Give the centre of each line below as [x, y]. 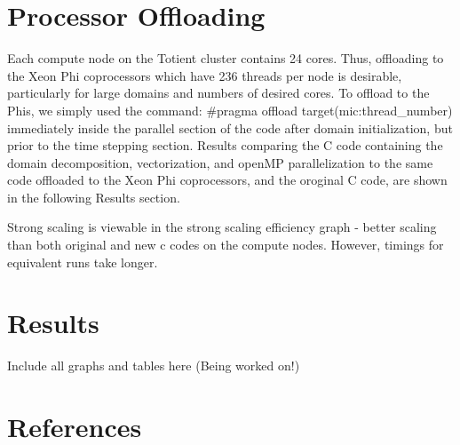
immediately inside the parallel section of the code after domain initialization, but [230, 127]
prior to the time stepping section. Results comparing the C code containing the [225, 145]
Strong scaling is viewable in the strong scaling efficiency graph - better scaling [222, 227]
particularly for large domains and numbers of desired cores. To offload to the [218, 93]
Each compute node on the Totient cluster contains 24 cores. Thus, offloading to [226, 58]
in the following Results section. [94, 197]
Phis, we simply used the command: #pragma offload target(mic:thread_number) [230, 110]
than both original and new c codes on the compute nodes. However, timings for [226, 245]
